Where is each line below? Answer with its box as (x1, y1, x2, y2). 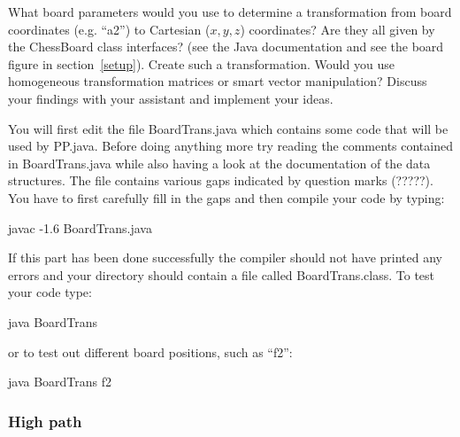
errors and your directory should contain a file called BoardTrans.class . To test (8, 265, 435, 284)
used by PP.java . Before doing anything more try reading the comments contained (8, 137, 453, 155)
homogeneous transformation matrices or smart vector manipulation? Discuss (8, 72, 427, 90)
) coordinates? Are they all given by (240, 20, 435, 38)
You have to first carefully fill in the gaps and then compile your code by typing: (8, 188, 445, 207)
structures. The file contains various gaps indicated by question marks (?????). (8, 171, 433, 190)
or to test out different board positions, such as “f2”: (8, 342, 293, 361)
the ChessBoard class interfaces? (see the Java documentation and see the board (8, 37, 444, 56)
